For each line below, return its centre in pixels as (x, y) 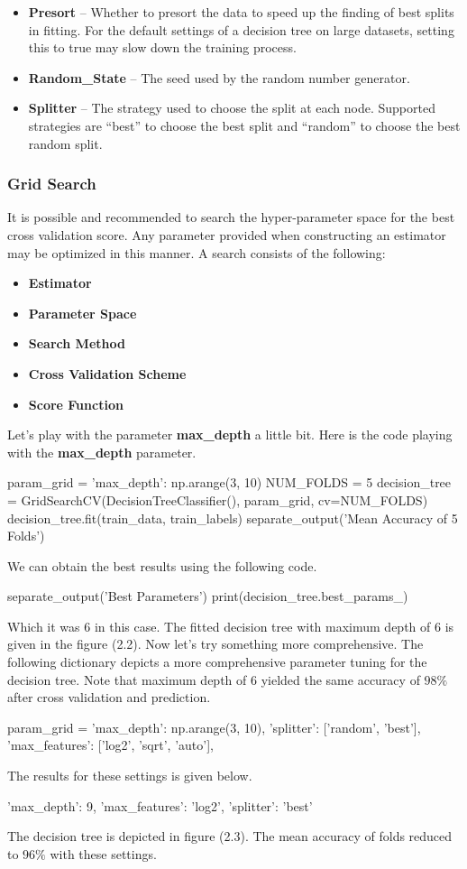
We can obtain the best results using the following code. (162, 565)
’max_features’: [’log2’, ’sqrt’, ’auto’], (110, 745)
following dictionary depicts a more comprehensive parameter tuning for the (217, 662)
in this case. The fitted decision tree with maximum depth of (262, 626)
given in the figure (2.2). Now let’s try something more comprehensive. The (215, 644)
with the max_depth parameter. (102, 452)
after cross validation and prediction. (109, 697)
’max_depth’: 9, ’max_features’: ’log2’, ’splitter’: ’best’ (160, 805)
